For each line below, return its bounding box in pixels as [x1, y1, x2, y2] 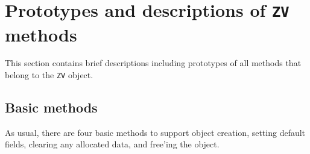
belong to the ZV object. [5, 69, 93, 81]
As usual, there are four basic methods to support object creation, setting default [5, 126, 306, 138]
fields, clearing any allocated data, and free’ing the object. [5, 138, 220, 150]
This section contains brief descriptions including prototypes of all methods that [5, 57, 302, 69]
